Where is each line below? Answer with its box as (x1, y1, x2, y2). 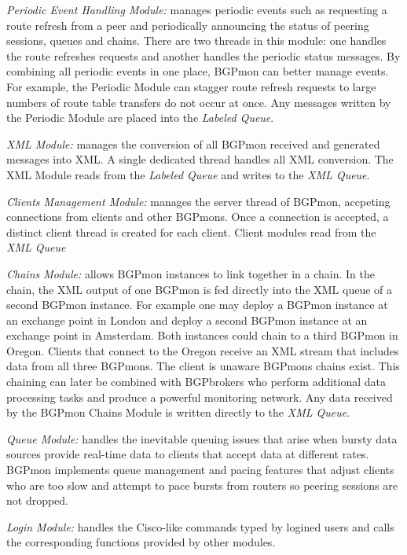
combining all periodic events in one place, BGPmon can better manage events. (6, 63, 389, 79)
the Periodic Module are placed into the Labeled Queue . (6, 109, 274, 126)
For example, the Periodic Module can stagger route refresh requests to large (6, 78, 376, 94)
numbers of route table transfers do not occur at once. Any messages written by (6, 94, 391, 110)
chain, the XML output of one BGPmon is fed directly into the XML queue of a (6, 281, 393, 297)
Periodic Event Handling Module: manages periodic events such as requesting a (6, 2, 387, 17)
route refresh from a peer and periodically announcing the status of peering (6, 17, 369, 33)
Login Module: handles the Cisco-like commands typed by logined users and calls (6, 518, 394, 535)
